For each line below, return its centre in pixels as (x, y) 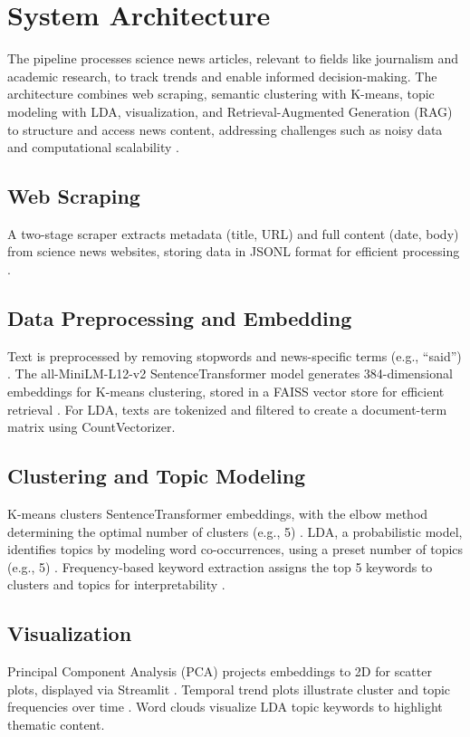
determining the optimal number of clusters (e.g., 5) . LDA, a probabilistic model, (235, 531)
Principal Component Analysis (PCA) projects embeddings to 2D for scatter (220, 671)
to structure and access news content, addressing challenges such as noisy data (225, 129)
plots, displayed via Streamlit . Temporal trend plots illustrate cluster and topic (229, 689)
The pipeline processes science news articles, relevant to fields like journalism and (233, 58)
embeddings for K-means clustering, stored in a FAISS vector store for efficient (226, 392)
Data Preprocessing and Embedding (180, 318)
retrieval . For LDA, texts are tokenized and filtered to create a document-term (227, 409)
